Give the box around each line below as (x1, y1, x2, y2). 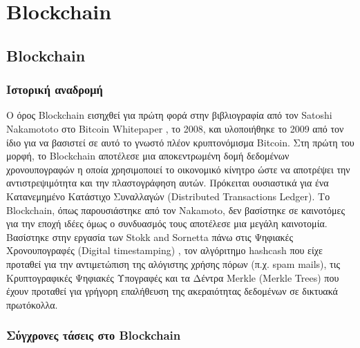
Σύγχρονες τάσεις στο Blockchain (6, 327, 181, 344)
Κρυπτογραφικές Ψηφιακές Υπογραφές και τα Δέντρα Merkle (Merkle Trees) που (6, 270, 339, 284)
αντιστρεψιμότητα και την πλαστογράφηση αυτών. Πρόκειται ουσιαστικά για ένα (6, 175, 329, 190)
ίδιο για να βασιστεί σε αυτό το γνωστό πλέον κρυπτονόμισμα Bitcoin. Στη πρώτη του (6, 135, 354, 149)
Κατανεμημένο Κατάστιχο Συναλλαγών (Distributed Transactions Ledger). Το (6, 188, 330, 203)
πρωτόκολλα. (6, 297, 58, 311)
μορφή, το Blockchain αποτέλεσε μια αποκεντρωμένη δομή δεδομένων (6, 148, 290, 163)
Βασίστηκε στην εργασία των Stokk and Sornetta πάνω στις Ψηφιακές (6, 229, 294, 244)
